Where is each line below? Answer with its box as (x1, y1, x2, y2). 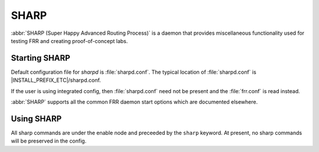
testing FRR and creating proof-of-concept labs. (11, 37, 128, 44)
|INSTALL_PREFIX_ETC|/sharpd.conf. (11, 77, 102, 84)
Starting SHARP (11, 53, 70, 63)
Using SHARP (11, 114, 62, 124)
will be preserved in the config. (11, 137, 87, 144)
